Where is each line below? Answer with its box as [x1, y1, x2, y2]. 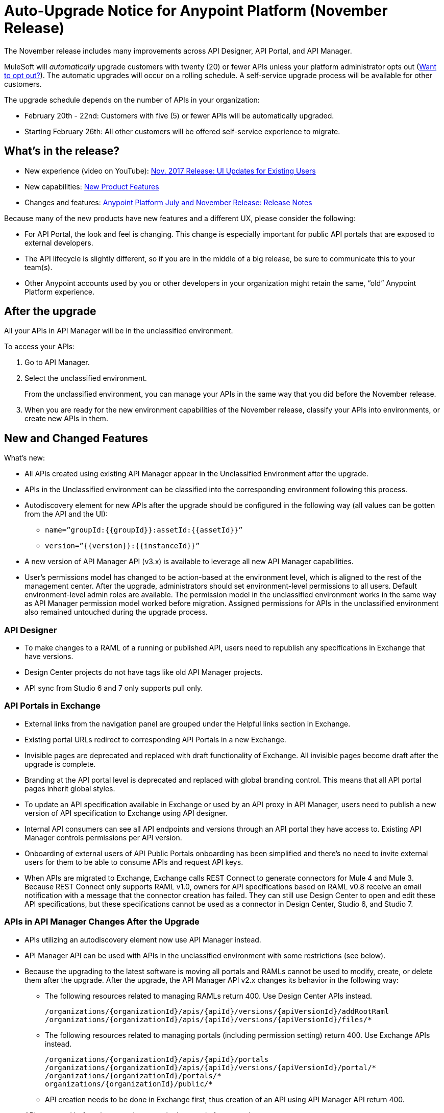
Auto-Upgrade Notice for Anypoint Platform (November [4, 2, 388, 19]
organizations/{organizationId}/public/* [45, 1079, 213, 1088]
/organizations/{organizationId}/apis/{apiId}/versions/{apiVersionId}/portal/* [45, 1063, 377, 1072]
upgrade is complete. [24, 759, 96, 768]
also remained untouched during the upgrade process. [24, 608, 208, 617]
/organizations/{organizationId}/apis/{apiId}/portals [45, 1055, 269, 1063]
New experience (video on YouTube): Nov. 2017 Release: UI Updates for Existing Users [24, 166, 316, 175]
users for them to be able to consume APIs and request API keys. [24, 857, 243, 866]
